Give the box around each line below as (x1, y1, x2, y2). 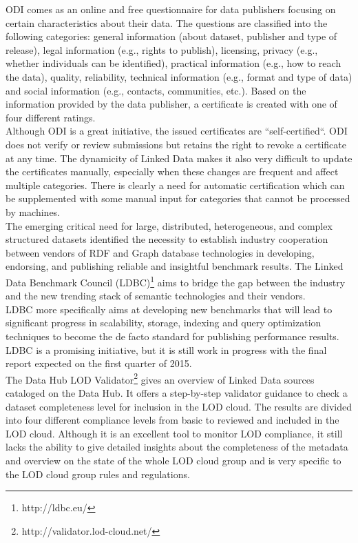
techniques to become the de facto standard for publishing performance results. (6, 328, 339, 343)
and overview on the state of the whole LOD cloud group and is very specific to (6, 453, 341, 467)
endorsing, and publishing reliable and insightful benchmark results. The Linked (6, 259, 344, 273)
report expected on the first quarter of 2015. (6, 356, 192, 371)
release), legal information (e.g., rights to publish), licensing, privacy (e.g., (6, 42, 318, 57)
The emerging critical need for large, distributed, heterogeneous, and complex (6, 218, 333, 233)
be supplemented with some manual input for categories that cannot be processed (6, 191, 350, 206)
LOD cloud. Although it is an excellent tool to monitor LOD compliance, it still (6, 426, 343, 440)
